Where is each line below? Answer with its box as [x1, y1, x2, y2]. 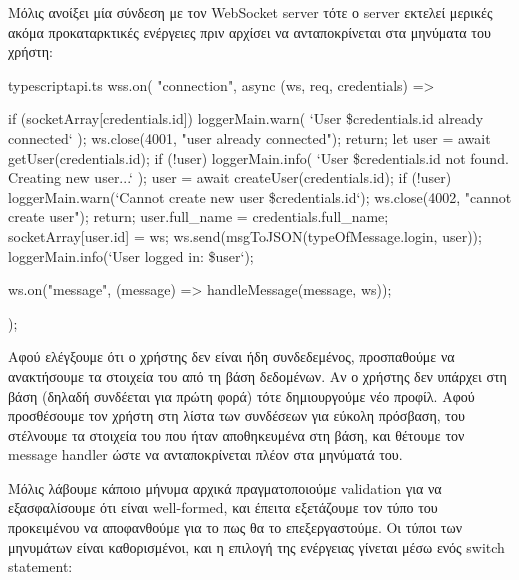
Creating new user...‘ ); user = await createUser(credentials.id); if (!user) [8, 167, 452, 188]
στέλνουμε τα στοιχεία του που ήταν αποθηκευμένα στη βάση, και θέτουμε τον [8, 424, 465, 445]
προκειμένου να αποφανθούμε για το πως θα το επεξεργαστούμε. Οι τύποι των [8, 517, 462, 538]
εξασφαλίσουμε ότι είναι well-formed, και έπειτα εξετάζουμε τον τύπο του [8, 497, 438, 518]
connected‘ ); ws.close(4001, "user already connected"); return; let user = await [8, 127, 491, 148]
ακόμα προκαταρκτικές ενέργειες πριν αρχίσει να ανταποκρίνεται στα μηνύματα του [8, 21, 491, 42]
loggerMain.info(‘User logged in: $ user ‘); [8, 245, 254, 266]
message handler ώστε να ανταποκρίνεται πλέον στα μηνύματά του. [8, 444, 403, 465]
